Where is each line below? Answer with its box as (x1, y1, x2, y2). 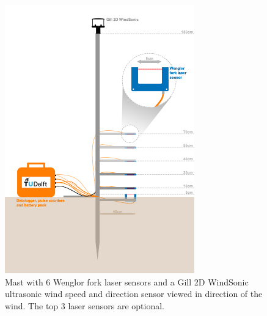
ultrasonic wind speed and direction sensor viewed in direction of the (5, 287, 263, 300)
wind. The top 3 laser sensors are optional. (5, 299, 164, 312)
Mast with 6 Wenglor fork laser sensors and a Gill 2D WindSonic (5, 275, 249, 288)
